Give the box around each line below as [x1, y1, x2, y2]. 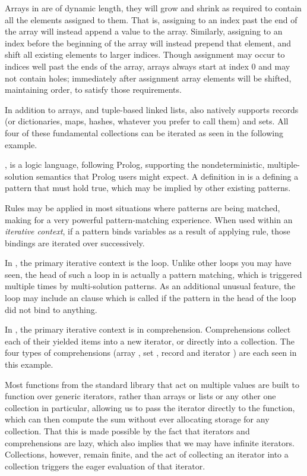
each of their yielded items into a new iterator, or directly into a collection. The [5, 334, 295, 347]
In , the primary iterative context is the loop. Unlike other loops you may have [5, 256, 292, 269]
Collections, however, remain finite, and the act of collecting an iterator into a [5, 448, 289, 461]
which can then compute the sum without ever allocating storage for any [5, 413, 270, 425]
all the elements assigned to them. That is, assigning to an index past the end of [5, 13, 297, 26]
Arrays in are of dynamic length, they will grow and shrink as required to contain [5, 2, 302, 14]
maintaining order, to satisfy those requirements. [5, 83, 182, 96]
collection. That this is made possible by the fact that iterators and [5, 425, 250, 437]
